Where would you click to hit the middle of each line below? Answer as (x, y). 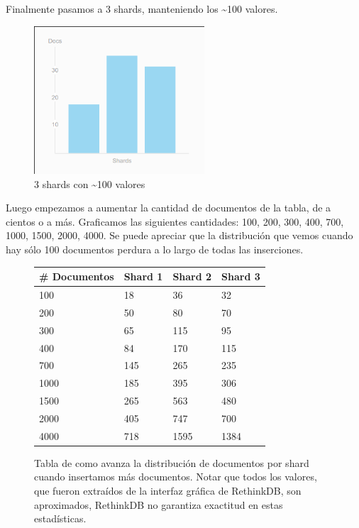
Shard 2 (192, 276)
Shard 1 (143, 276)
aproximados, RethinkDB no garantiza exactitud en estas (159, 504)
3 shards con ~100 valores (90, 183)
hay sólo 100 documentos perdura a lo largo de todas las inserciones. (155, 249)
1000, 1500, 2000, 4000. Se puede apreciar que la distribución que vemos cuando (179, 235)
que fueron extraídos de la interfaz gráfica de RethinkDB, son (168, 491)
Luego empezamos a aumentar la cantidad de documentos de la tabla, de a (169, 208)
